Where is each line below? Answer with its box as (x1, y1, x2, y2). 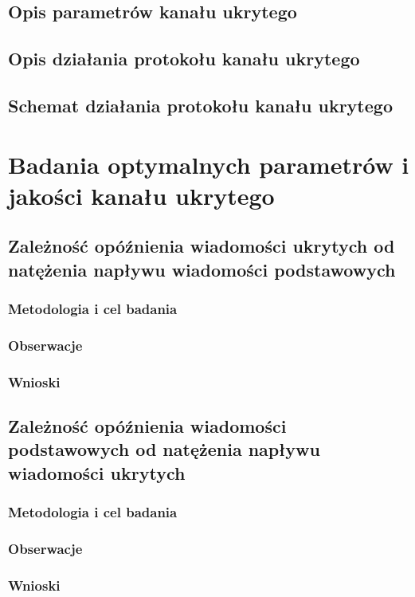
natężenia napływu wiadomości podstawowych (8, 257, 396, 281)
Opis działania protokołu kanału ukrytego (8, 46, 360, 71)
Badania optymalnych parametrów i (8, 147, 409, 180)
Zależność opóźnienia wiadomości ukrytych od (8, 234, 395, 258)
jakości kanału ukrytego (8, 179, 275, 211)
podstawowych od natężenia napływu (8, 437, 320, 461)
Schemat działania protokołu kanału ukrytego (8, 92, 393, 117)
